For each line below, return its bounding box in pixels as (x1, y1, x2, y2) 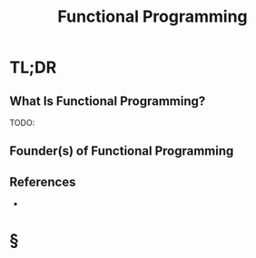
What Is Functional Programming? (9, 93, 206, 109)
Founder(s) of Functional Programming (9, 143, 234, 159)
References (9, 174, 76, 189)
